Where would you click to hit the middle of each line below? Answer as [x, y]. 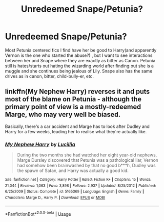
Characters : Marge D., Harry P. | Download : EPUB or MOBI [55, 198]
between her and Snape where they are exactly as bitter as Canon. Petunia [80, 60]
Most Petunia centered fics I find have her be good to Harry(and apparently [81, 50]
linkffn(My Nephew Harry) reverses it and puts [78, 92]
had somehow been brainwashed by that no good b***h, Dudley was [86, 166]
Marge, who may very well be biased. [63, 114]
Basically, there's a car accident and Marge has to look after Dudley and [77, 126]
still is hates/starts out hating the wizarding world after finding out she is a [79, 66]
